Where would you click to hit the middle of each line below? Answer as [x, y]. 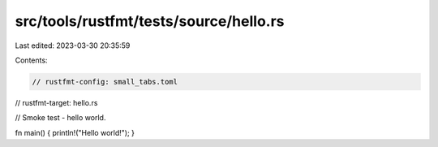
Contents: [31, 60]
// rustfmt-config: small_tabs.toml [105, 82]
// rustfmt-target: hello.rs [56, 102]
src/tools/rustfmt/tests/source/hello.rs [150, 21]
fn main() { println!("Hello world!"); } [75, 132]
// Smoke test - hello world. [60, 118]
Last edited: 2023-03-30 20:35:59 [73, 45]
